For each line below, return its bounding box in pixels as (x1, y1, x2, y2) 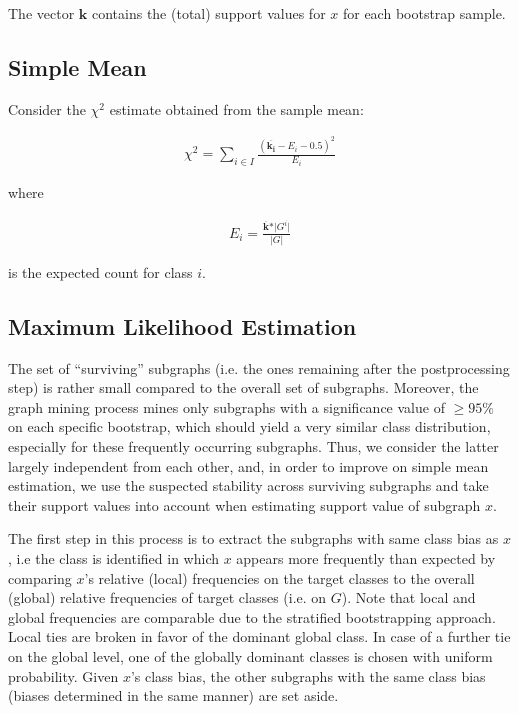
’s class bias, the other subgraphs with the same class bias (130, 665, 486, 686)
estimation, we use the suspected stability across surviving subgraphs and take (8, 475, 489, 496)
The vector (8, 3, 75, 23)
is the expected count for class (8, 261, 193, 282)
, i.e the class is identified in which (8, 548, 219, 569)
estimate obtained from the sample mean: (109, 98, 364, 119)
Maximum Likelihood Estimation (8, 310, 357, 341)
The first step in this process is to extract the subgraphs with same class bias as (8, 528, 499, 549)
